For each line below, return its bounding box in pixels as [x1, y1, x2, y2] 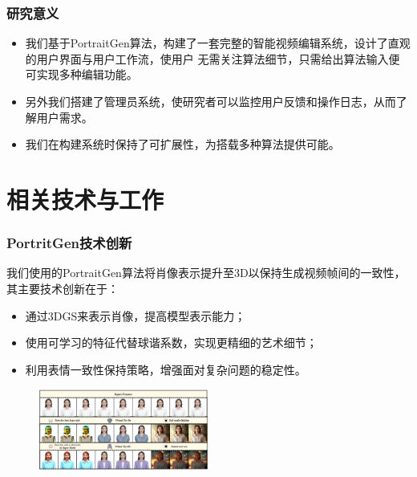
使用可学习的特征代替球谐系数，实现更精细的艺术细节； [25, 334, 318, 351]
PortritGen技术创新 [6, 233, 132, 253]
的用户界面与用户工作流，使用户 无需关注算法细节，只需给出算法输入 [25, 50, 389, 67]
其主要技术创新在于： [6, 279, 119, 296]
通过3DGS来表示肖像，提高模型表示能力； [25, 307, 246, 324]
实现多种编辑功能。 [36, 66, 138, 83]
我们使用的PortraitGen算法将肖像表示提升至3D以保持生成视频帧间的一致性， [6, 264, 406, 281]
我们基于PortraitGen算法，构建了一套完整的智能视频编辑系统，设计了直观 [25, 35, 411, 51]
